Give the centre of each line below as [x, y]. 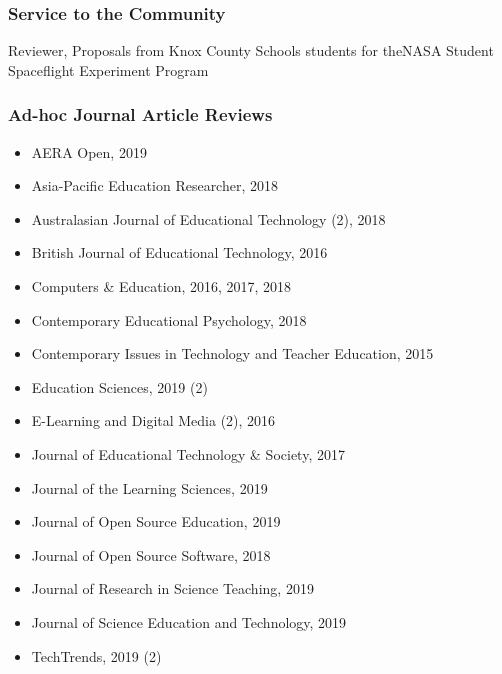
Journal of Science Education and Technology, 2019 [189, 621]
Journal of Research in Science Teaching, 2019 [172, 588]
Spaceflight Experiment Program [108, 69]
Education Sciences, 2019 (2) [119, 386]
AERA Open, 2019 [89, 151]
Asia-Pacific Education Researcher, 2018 [154, 185]
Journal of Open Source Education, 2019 [156, 521]
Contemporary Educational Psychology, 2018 [169, 319]
